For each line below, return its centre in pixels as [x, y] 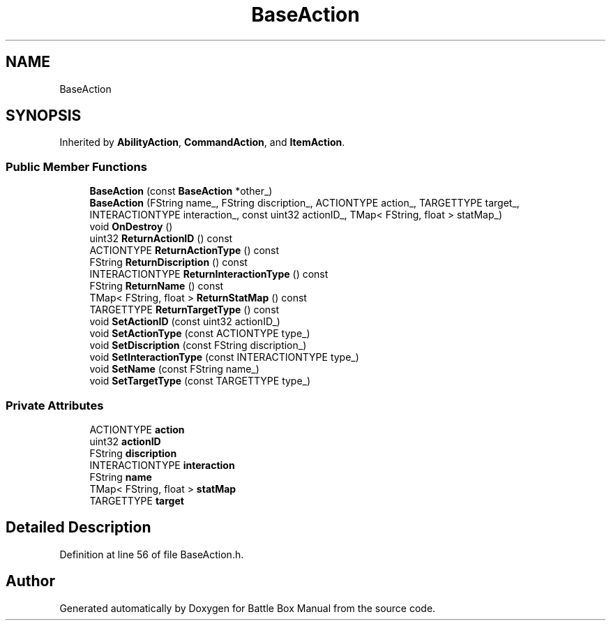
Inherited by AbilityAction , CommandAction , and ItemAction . [202, 142]
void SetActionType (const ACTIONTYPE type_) [200, 334]
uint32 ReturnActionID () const [161, 239]
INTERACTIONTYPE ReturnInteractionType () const [209, 274]
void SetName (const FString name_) [174, 369]
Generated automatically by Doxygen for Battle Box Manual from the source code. [248, 608]
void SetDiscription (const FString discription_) [198, 345]
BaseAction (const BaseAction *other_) [181, 191]
